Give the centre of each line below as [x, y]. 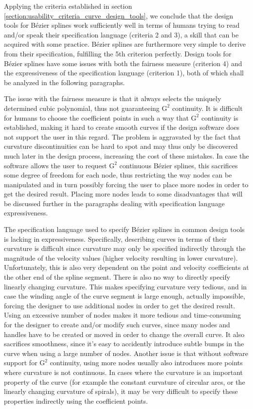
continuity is [220, 117]
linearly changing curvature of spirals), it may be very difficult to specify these [121, 391]
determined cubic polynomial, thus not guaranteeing [82, 108]
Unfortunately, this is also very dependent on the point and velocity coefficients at [126, 267]
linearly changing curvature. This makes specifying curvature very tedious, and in [126, 286]
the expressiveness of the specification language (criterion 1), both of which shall [124, 73]
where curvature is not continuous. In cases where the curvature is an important [124, 372]
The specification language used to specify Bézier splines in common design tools [124, 229]
